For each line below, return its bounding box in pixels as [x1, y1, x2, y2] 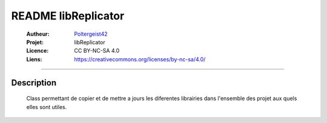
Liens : [26, 55, 42, 63]
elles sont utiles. [26, 103, 67, 110]
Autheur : [26, 30, 50, 38]
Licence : [26, 47, 49, 55]
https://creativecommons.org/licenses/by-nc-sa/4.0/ [74, 55, 206, 63]
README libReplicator [11, 9, 125, 22]
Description [11, 78, 57, 88]
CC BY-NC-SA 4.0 [74, 47, 120, 55]
